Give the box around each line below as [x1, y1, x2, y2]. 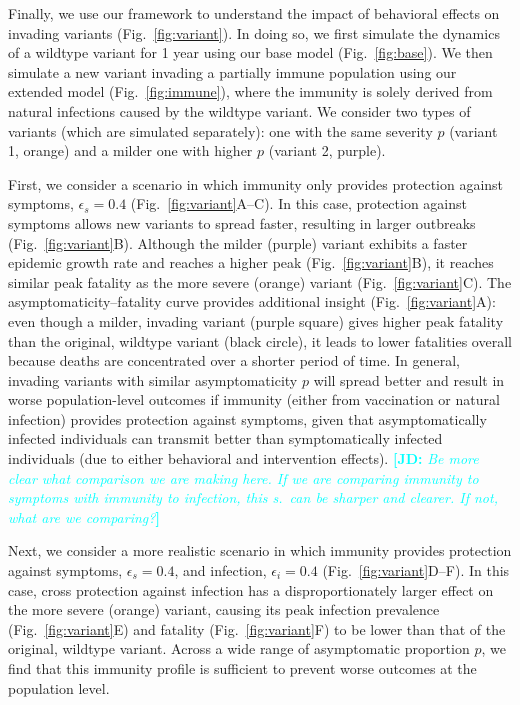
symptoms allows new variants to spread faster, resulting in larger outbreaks [8, 212, 476, 233]
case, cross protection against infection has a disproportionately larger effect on [8, 579, 494, 600]
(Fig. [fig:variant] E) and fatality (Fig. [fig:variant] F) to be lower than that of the [8, 618, 506, 639]
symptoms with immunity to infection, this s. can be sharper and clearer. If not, [8, 487, 498, 508]
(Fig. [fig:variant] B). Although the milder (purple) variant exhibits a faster [8, 232, 468, 253]
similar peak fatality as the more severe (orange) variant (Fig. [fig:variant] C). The [8, 271, 512, 292]
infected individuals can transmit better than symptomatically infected [8, 428, 443, 449]
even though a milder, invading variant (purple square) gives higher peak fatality [8, 310, 504, 331]
